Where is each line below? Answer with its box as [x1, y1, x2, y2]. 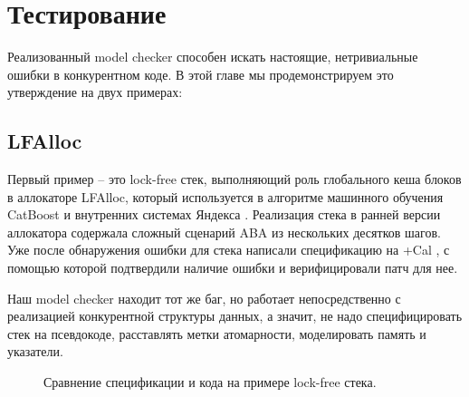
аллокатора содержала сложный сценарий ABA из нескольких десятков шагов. [7, 222, 441, 241]
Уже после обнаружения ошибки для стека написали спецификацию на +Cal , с [7, 240, 450, 259]
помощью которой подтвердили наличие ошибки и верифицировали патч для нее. [7, 258, 458, 277]
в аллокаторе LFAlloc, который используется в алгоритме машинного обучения [7, 187, 444, 206]
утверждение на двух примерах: [7, 82, 183, 102]
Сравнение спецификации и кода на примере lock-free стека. [43, 373, 377, 392]
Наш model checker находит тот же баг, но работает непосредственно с [7, 288, 401, 307]
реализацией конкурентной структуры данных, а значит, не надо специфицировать [7, 306, 463, 325]
